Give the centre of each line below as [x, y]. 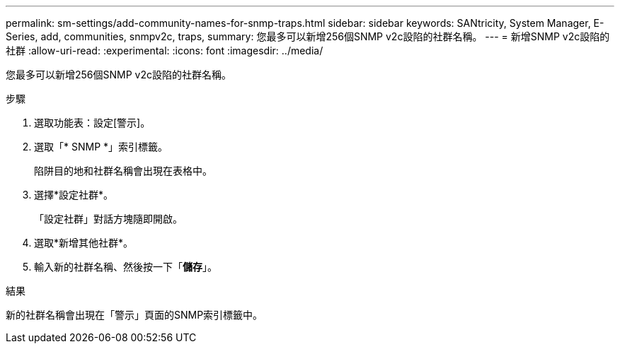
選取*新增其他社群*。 [84, 243]
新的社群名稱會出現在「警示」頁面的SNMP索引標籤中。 [134, 315]
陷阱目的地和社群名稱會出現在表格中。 [123, 171]
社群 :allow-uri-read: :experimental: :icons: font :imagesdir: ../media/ [165, 51]
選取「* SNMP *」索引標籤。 [101, 147]
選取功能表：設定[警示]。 [92, 123]
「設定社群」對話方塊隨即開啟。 [108, 219]
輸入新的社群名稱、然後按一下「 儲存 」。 [126, 267]
